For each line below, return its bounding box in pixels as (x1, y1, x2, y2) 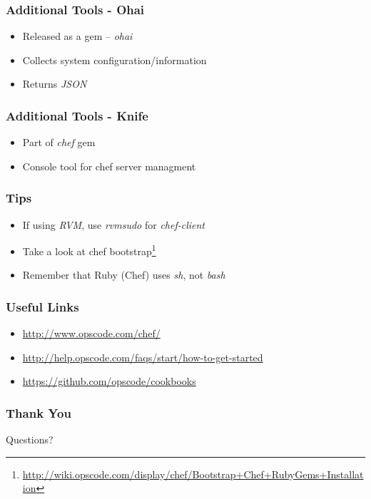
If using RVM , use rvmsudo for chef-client (22, 217, 205, 232)
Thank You (6, 403, 71, 421)
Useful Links (6, 297, 79, 315)
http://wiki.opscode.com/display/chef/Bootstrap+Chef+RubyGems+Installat (22, 466, 364, 481)
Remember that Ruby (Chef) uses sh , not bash (22, 267, 225, 282)
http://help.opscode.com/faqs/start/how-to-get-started (22, 349, 263, 364)
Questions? (6, 432, 54, 447)
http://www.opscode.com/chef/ (22, 326, 161, 341)
